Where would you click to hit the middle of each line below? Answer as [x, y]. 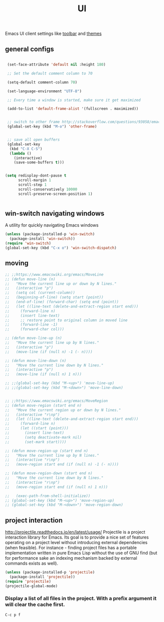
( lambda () [20, 153]
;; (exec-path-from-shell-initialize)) [48, 496]
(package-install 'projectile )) [42, 577]
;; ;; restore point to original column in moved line [66, 320]
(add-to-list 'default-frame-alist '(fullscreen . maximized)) [73, 109]
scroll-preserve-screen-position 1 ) [55, 194]
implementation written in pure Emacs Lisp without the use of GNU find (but [81, 553]
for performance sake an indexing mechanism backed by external [71, 558]
